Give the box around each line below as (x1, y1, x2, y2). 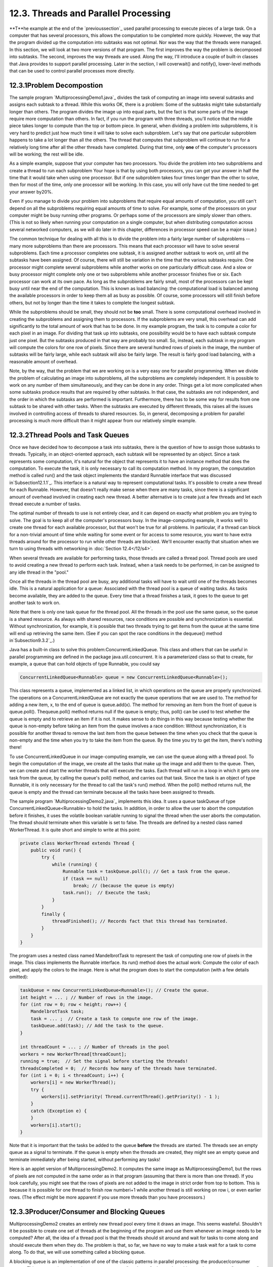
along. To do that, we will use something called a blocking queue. (9, 1249, 146, 1255)
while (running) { (52, 862, 98, 867)
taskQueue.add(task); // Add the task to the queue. (30, 1023, 164, 1029)
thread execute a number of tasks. (9, 501, 81, 507)
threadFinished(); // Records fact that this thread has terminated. (52, 918, 229, 924)
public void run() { (30, 847, 82, 853)
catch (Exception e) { (30, 1108, 87, 1113)
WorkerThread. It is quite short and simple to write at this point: (9, 827, 141, 833)
